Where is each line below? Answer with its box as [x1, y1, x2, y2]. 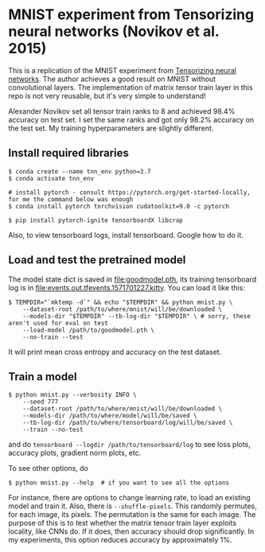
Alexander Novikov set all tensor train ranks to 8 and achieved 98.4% [8, 106, 236, 116]
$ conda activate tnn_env [8, 174, 94, 182]
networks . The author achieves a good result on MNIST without [8, 74, 216, 84]
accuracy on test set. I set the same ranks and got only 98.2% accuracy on [8, 115, 255, 124]
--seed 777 [22, 398, 59, 406]
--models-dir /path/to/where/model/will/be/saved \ [22, 412, 197, 420]
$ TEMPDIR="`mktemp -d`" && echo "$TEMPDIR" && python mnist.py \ [8, 298, 233, 306]
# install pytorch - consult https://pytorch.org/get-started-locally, [8, 189, 251, 196]
